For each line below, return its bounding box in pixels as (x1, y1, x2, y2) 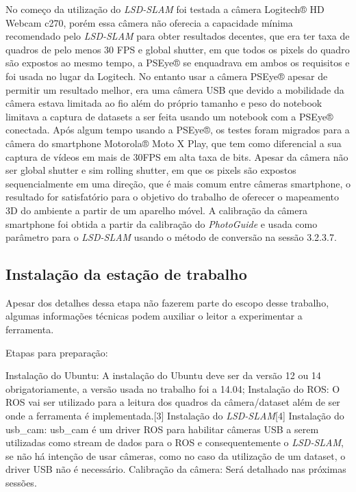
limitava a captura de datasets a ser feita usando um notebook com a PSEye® (5, 109, 333, 123)
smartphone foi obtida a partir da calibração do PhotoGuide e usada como (5, 216, 318, 231)
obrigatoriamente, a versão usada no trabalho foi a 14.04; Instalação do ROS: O (5, 381, 340, 396)
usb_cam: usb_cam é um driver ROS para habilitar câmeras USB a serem (5, 422, 319, 436)
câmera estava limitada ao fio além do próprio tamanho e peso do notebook (5, 96, 322, 110)
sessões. (5, 476, 37, 490)
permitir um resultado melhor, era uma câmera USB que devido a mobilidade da (5, 82, 344, 96)
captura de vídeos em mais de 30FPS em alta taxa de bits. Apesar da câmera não (5, 149, 348, 164)
